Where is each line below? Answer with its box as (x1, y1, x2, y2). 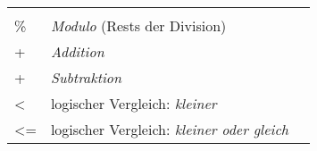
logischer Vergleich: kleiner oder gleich (50, 119, 288, 139)
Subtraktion (50, 67, 122, 88)
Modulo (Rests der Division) (50, 15, 227, 36)
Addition (50, 41, 104, 62)
